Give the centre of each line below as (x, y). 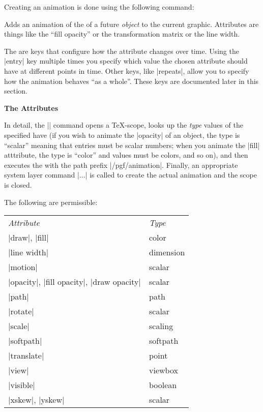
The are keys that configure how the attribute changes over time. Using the (122, 51)
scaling (161, 326)
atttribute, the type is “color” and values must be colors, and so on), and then (126, 155)
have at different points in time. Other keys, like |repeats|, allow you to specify (127, 70)
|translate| (26, 356)
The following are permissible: (51, 202)
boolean (163, 385)
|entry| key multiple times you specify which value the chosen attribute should (126, 61)
